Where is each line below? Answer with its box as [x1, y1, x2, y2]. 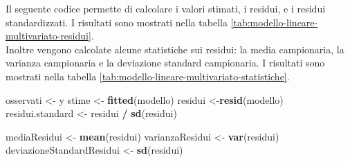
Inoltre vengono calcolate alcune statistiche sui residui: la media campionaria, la [6, 42, 344, 56]
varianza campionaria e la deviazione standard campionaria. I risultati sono [6, 55, 325, 70]
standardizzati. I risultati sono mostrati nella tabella [6, 15, 228, 29]
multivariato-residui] [6, 28, 91, 43]
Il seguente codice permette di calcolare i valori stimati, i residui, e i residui [6, 1, 326, 15]
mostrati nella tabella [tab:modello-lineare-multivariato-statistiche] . [6, 69, 290, 83]
